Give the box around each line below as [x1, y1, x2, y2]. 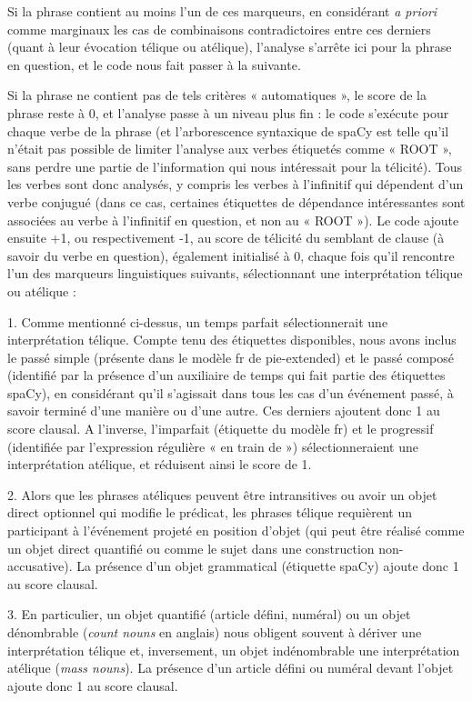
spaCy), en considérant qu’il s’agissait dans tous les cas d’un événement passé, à [7, 383, 454, 402]
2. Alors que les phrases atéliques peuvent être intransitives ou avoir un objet [7, 485, 437, 504]
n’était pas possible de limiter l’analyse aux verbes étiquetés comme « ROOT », [7, 139, 452, 158]
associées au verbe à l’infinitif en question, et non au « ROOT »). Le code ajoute [7, 210, 459, 229]
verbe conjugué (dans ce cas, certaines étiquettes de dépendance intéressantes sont [7, 192, 466, 211]
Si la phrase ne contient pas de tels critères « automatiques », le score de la [7, 85, 427, 105]
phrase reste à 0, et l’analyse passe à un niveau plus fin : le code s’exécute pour [7, 103, 449, 122]
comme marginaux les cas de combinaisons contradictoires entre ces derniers [7, 19, 431, 38]
